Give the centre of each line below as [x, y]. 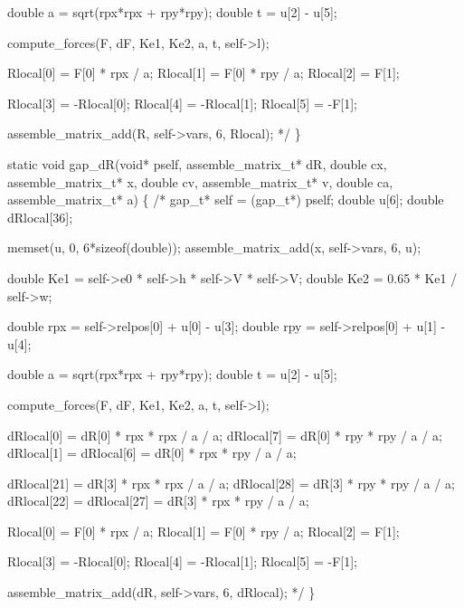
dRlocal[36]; [40, 217]
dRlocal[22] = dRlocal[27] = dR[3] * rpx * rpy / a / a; [158, 501]
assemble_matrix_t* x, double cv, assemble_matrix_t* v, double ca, [200, 181]
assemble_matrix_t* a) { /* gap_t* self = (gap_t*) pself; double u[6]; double [226, 199]
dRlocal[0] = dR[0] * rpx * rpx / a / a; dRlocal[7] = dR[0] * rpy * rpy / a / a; [225, 435]
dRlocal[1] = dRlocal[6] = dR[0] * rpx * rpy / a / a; [152, 453]
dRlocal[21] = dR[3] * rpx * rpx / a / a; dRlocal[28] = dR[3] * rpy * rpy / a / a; [231, 483]
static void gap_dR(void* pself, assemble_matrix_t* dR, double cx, [197, 163]
